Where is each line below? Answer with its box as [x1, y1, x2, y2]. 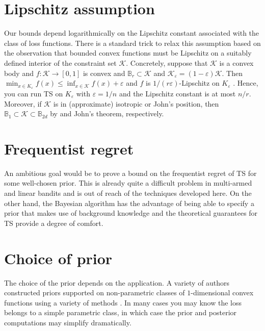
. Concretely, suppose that [126, 57, 208, 68]
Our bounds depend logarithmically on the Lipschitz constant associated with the [4, 28, 259, 38]
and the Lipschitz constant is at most [119, 88, 236, 98]
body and [4, 67, 34, 78]
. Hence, [233, 78, 258, 88]
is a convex [219, 57, 254, 68]
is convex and [83, 67, 125, 78]
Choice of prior [4, 247, 113, 268]
